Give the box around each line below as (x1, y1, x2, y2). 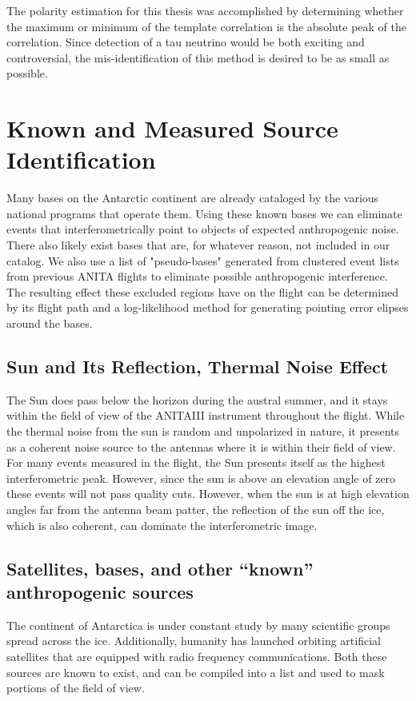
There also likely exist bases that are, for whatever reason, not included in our (6, 237, 390, 253)
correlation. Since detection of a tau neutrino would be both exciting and (6, 34, 365, 50)
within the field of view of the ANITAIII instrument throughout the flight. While (6, 407, 405, 424)
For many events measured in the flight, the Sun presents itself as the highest (6, 454, 386, 471)
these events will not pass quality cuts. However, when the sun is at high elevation (6, 485, 410, 502)
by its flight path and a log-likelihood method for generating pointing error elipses (6, 299, 409, 316)
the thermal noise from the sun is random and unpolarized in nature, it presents (6, 423, 400, 440)
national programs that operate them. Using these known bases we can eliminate (6, 205, 402, 221)
